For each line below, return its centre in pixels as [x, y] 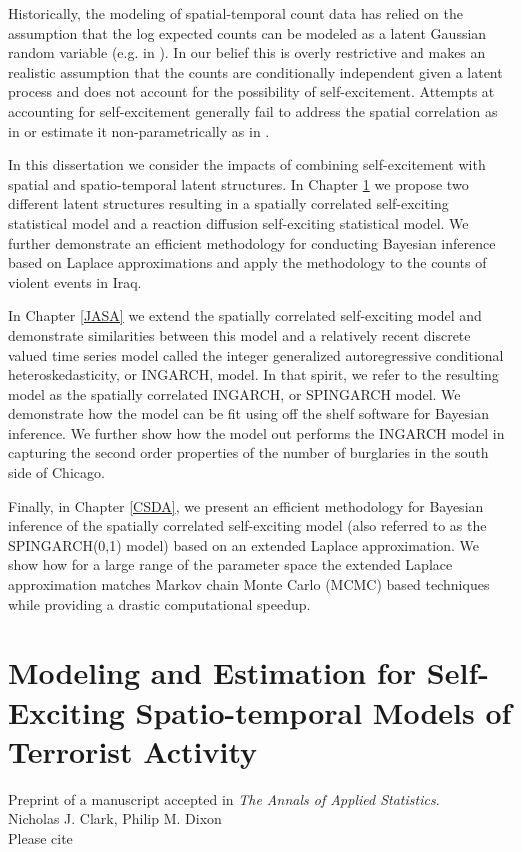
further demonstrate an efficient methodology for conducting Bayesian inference [252, 242]
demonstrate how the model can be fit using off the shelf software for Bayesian [248, 413]
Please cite [40, 837]
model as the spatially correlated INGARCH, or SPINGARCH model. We [234, 393]
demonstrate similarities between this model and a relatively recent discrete [239, 334]
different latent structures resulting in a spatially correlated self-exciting [228, 203]
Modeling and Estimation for [212, 672]
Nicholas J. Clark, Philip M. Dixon [115, 818]
